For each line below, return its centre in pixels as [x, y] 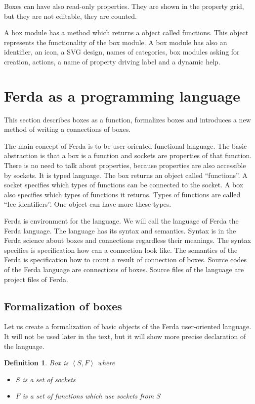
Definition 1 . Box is [36, 363]
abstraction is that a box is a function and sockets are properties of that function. [128, 155]
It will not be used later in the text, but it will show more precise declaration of [125, 336]
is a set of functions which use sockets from [88, 396]
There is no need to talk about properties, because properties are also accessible [125, 165]
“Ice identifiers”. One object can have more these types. [88, 204]
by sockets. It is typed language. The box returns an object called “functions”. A [126, 175]
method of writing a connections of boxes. [67, 129]
